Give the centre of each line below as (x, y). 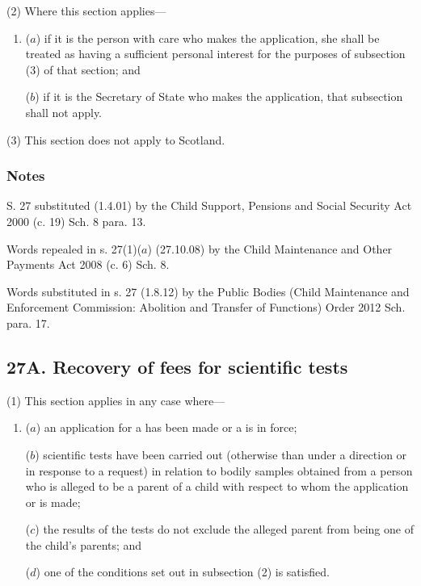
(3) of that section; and (83, 69)
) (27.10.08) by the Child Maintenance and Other (270, 248)
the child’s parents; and (84, 544)
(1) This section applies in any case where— (116, 400)
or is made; (53, 502)
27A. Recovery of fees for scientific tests (177, 366)
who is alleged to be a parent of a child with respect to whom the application (217, 486)
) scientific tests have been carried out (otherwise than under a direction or (221, 454)
